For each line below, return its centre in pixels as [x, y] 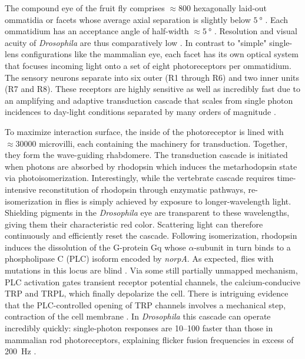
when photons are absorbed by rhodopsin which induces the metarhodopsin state [151, 166]
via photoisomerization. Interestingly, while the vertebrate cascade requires [140, 178]
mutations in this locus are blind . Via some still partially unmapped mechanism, [151, 270]
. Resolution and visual [256, 31]
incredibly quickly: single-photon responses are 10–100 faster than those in [139, 328]
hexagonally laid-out [230, 8]
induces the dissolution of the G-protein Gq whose [95, 247]
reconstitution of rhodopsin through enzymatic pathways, [142, 189]
